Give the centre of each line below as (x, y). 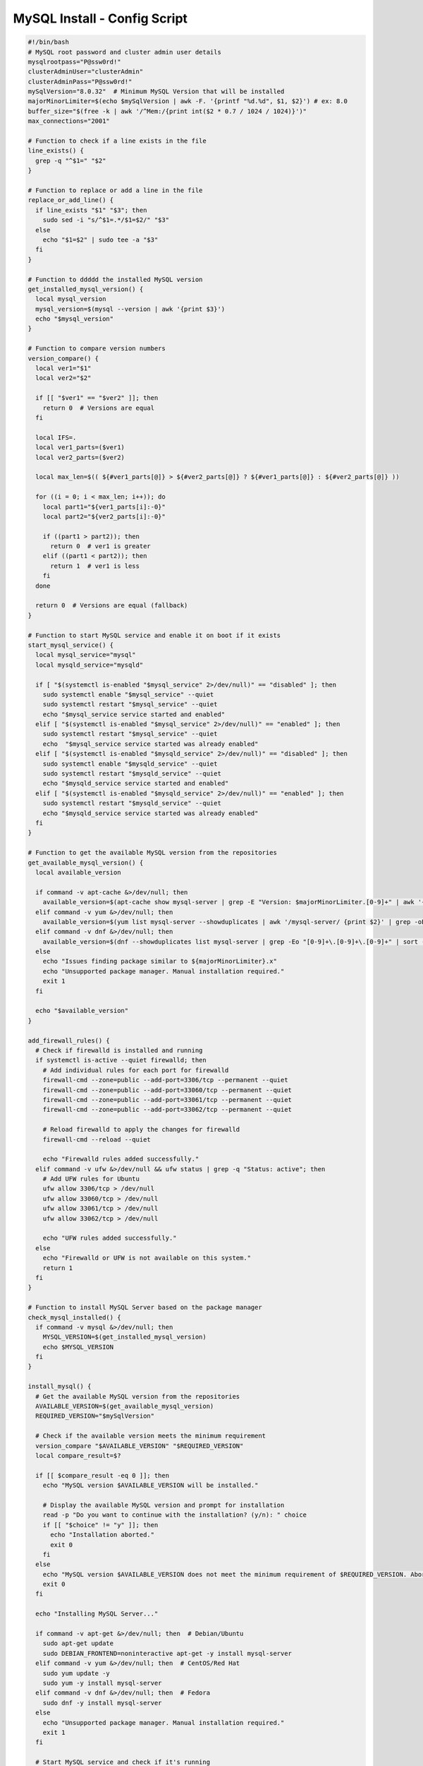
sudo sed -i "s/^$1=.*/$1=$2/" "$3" (106, 220)
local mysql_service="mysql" (86, 655)
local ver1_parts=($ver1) (80, 448)
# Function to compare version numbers (97, 349)
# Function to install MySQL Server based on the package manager (145, 1308)
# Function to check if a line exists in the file (117, 141)
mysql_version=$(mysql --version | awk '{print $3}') (130, 309)
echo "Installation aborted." (103, 1535)
